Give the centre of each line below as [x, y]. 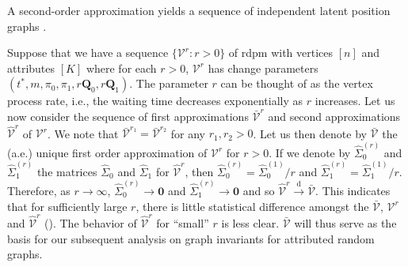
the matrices [67, 171]
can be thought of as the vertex [297, 83]
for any [188, 133]
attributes [31, 68]
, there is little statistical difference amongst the [252, 206]
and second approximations [334, 116]
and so [259, 191]
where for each [121, 68]
